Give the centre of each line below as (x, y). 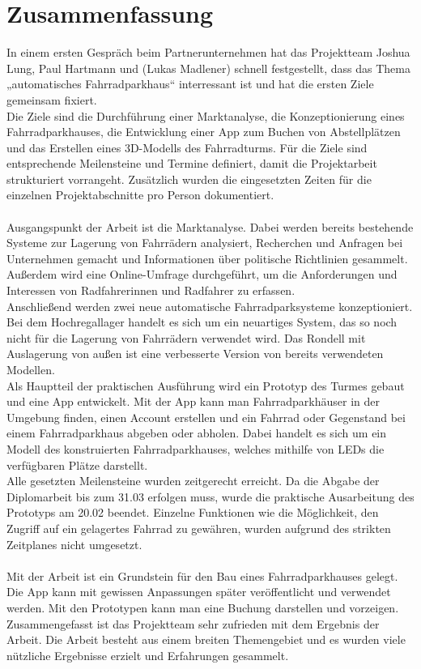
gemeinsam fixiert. (52, 99)
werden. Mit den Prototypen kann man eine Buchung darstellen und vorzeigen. (203, 607)
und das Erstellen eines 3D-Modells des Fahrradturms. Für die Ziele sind (187, 147)
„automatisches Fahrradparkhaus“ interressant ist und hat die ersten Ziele (190, 84)
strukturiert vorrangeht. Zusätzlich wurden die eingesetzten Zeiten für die (189, 179)
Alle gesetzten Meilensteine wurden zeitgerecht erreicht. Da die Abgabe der (193, 481)
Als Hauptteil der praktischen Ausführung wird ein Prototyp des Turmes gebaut (206, 385)
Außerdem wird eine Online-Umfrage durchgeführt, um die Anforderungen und (202, 274)
